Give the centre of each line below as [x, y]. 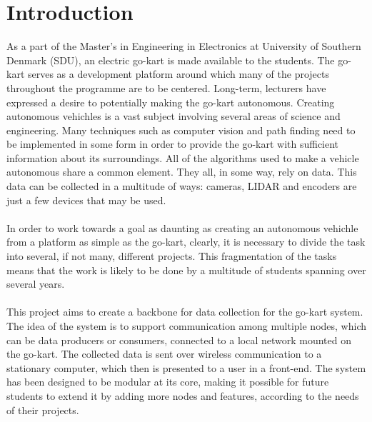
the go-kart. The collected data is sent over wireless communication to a [164, 354]
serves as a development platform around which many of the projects [178, 74]
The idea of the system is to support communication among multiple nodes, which [187, 326]
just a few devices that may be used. [86, 200]
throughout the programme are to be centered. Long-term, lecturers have [166, 87]
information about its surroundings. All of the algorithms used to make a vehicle [183, 157]
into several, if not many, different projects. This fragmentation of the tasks [172, 256]
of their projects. [43, 410]
